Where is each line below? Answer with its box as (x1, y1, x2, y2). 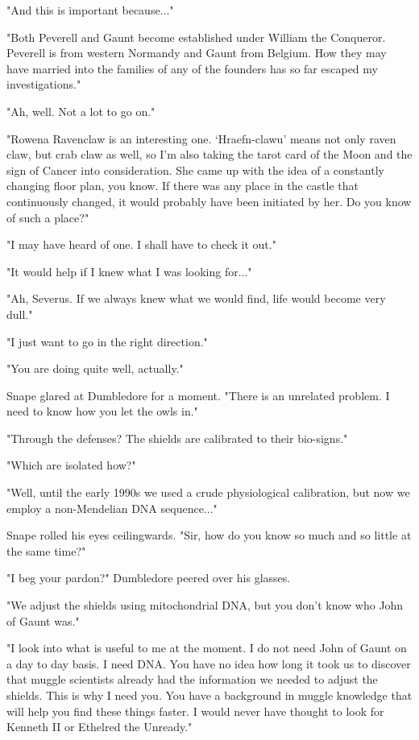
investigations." (6, 76, 81, 93)
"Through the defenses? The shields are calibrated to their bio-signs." (6, 429, 348, 446)
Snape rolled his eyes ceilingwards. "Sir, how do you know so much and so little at (6, 527, 412, 544)
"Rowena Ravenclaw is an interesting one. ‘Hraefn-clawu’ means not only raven (6, 130, 396, 147)
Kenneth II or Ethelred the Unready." (6, 718, 193, 735)
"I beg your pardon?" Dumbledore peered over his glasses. (6, 569, 291, 586)
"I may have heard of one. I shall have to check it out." (6, 236, 276, 253)
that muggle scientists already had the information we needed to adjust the (6, 671, 378, 688)
